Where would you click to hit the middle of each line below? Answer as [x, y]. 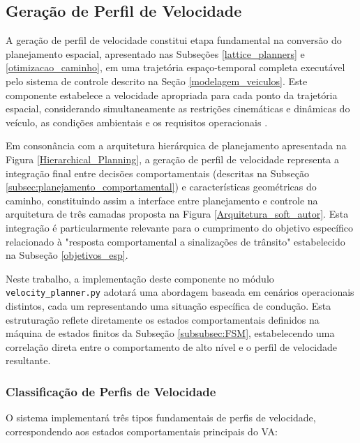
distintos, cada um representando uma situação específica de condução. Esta [168, 305]
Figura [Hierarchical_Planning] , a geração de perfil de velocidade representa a [172, 159]
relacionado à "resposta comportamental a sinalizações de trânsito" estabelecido [175, 241]
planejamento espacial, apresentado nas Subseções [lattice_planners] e [155, 53]
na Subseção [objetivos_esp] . [67, 255]
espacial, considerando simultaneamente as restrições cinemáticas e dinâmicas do [178, 108]
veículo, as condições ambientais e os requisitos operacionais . [137, 122]
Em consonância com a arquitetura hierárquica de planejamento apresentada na [176, 145]
